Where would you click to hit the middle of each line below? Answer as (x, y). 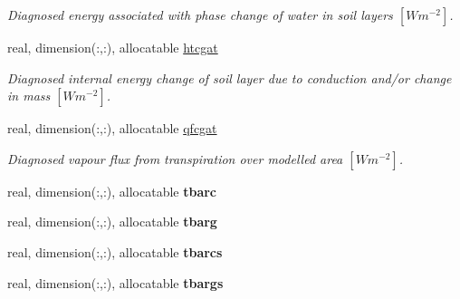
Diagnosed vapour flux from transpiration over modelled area (175, 158)
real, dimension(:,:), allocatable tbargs (115, 282)
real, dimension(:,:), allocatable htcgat (113, 47)
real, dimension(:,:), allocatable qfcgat (112, 128)
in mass (29, 96)
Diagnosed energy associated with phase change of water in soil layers (200, 14)
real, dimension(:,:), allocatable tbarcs (115, 251)
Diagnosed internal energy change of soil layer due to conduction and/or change (230, 77)
